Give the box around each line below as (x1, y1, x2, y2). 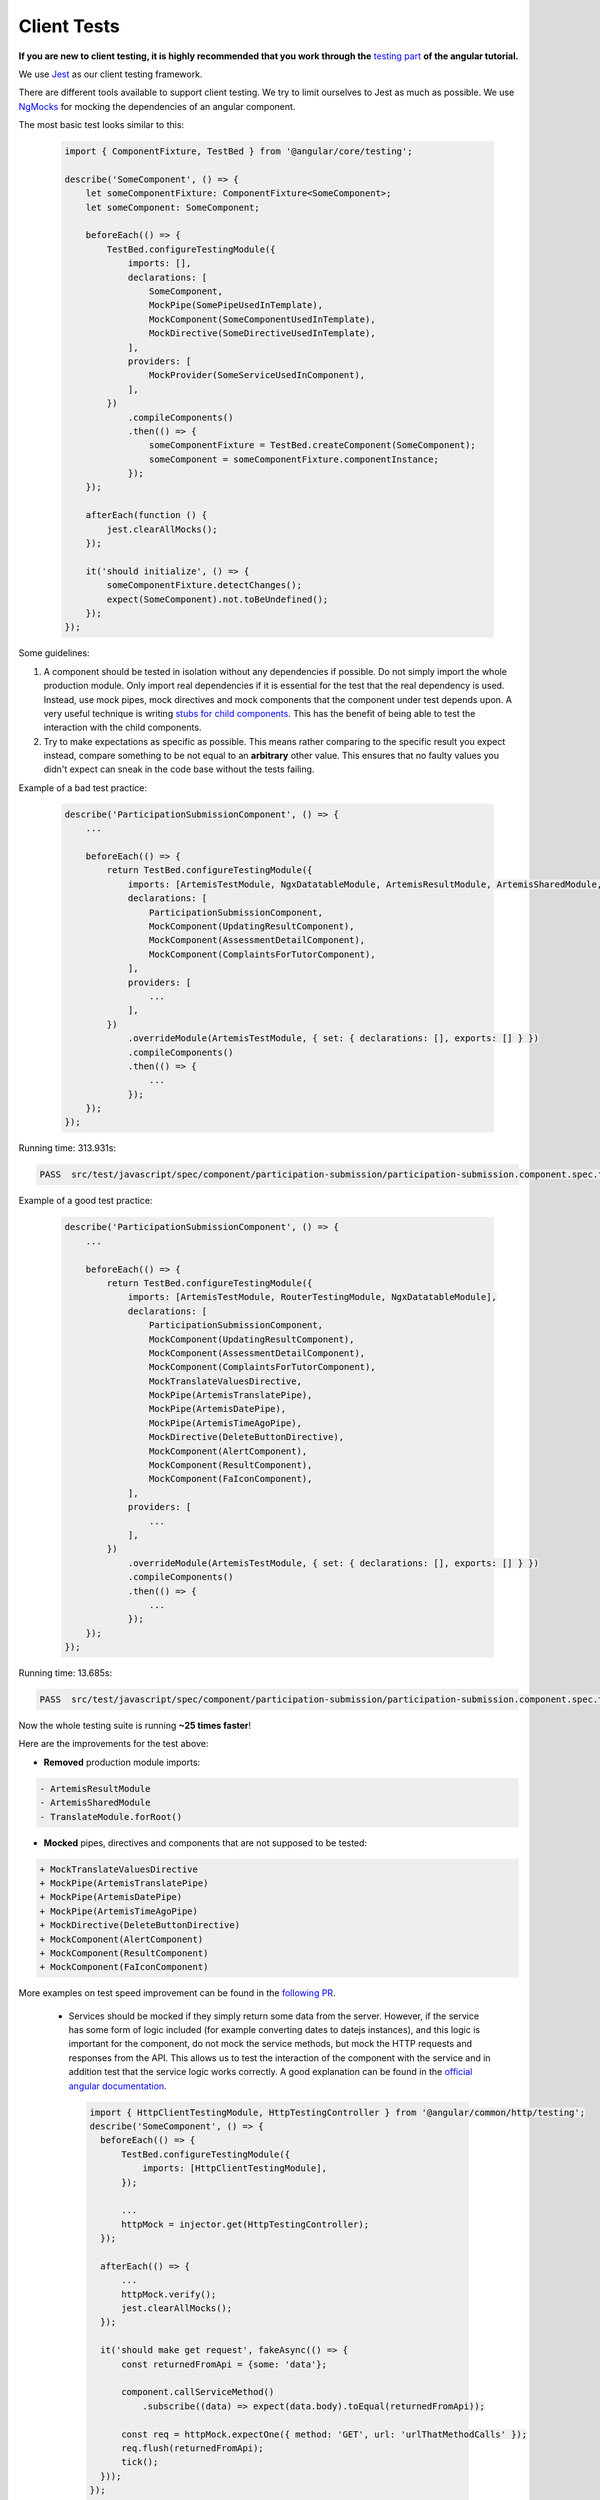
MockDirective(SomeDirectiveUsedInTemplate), (148, 328, 376, 339)
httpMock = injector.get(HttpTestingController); (121, 2218, 370, 2230)
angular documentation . (68, 2080, 167, 2092)
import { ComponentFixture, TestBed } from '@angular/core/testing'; (64, 146, 413, 157)
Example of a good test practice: (18, 1195, 153, 1207)
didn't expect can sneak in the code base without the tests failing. (43, 763, 315, 775)
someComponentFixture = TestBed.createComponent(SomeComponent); (148, 440, 477, 451)
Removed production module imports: (43, 1756, 201, 1768)
